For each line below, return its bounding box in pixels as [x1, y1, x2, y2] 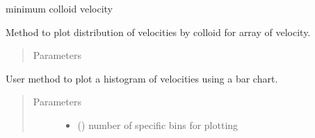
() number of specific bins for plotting [77, 117, 239, 132]
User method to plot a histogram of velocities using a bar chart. [6, 71, 278, 85]
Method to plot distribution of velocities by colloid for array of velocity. [6, 24, 311, 39]
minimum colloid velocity [6, 1, 113, 15]
